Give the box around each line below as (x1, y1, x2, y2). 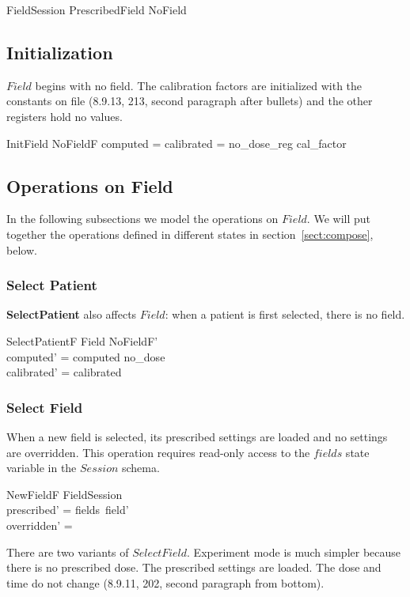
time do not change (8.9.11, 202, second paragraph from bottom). (6, 574, 325, 591)
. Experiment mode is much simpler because (187, 543, 401, 560)
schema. (121, 459, 160, 476)
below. (6, 241, 37, 258)
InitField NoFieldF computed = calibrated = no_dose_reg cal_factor (6, 134, 347, 151)
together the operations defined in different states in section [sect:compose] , (6, 225, 374, 242)
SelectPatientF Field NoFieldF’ (6, 332, 158, 349)
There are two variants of (6, 543, 129, 560)
